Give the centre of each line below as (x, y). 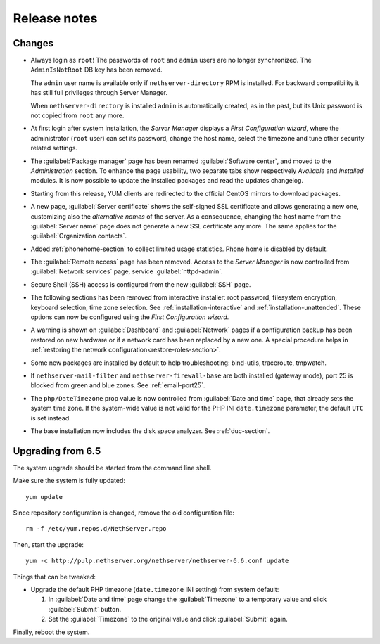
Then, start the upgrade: (48, 544)
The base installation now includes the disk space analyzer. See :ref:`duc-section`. (150, 431)
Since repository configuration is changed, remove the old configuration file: (124, 513)
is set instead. (51, 418)
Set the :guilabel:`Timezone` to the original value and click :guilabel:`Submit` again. (168, 619)
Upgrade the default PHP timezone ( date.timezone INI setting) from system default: (155, 589)
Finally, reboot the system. (51, 632)
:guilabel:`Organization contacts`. (78, 236)
